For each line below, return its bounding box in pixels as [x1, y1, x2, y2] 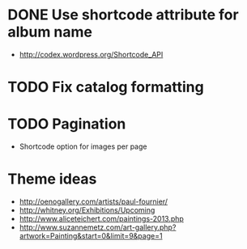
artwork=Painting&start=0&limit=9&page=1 [19, 231, 163, 240]
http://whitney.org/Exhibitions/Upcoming [19, 205, 155, 215]
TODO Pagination [7, 115, 126, 133]
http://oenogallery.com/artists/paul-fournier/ [19, 196, 168, 206]
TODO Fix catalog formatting [7, 78, 204, 96]
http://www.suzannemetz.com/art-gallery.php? [19, 222, 177, 232]
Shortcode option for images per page [19, 141, 147, 151]
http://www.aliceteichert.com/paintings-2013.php [19, 214, 184, 223]
